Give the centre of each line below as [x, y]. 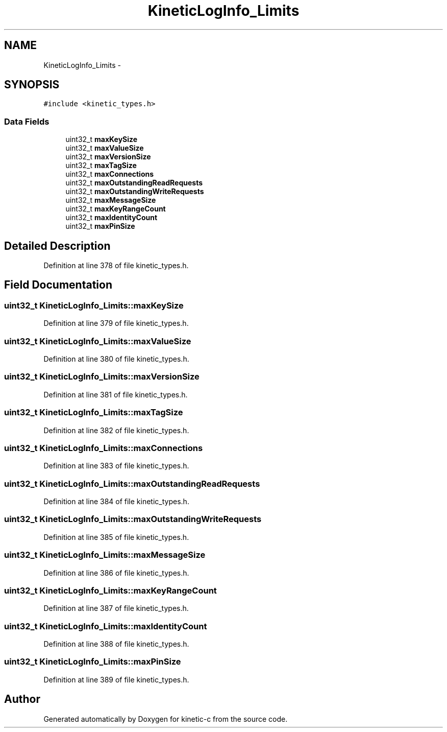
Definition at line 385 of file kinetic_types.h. [116, 537]
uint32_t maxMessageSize [111, 200]
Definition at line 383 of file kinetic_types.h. [116, 466]
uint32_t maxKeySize [102, 139]
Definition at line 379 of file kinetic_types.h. [116, 323]
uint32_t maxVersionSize [108, 157]
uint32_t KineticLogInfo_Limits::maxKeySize [94, 305]
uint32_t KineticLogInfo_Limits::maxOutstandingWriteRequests [133, 519]
